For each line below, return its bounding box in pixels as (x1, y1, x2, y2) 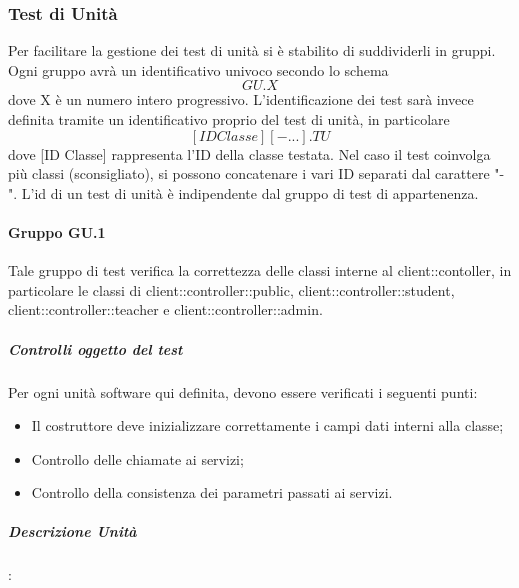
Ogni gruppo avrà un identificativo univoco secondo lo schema (8, 59, 389, 80)
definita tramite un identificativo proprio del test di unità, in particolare (8, 109, 450, 129)
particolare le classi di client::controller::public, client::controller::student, (8, 279, 455, 300)
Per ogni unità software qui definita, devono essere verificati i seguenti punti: (8, 381, 478, 402)
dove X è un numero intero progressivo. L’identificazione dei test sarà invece (8, 89, 474, 110)
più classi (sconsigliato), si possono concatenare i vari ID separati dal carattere (8, 163, 490, 184)
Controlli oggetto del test (8, 338, 183, 359)
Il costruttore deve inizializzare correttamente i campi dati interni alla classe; (31, 415, 504, 436)
